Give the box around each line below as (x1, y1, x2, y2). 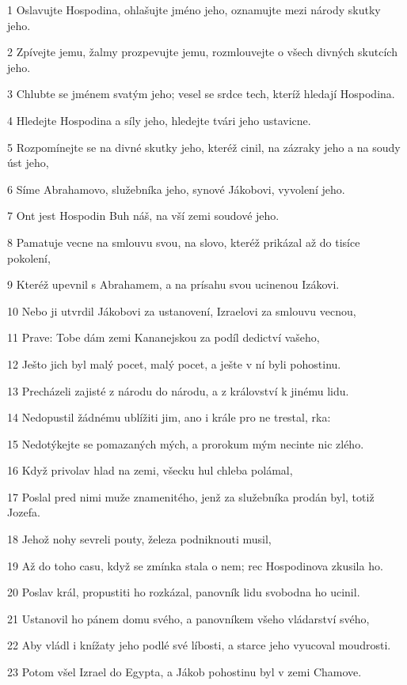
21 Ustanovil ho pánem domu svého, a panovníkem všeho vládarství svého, (7, 610, 370, 626)
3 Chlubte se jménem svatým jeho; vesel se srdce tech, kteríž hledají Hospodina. (7, 85, 395, 102)
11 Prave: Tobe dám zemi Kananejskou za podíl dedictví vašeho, (7, 329, 320, 346)
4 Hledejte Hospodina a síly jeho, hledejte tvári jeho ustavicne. (7, 112, 311, 128)
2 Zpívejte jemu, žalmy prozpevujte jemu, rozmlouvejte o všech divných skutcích (7, 44, 397, 60)
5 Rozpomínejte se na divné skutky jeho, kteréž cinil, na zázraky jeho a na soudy (7, 138, 401, 155)
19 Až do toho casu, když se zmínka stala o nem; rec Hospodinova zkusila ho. (7, 557, 383, 573)
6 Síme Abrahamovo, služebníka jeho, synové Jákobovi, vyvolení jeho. (7, 180, 345, 197)
